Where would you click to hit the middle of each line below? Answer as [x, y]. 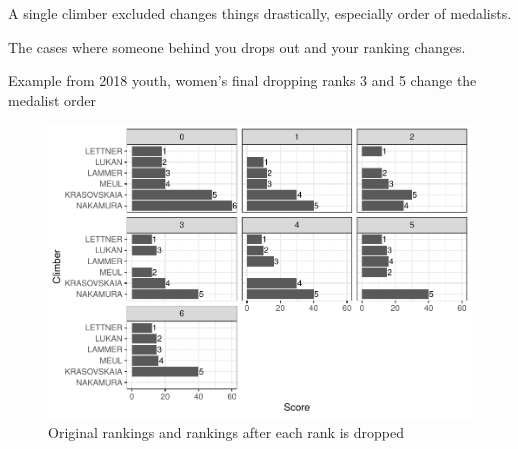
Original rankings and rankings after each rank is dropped [226, 431]
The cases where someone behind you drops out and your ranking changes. [237, 46]
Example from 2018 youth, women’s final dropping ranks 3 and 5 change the [242, 80]
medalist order [52, 99]
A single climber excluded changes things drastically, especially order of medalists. [260, 13]
